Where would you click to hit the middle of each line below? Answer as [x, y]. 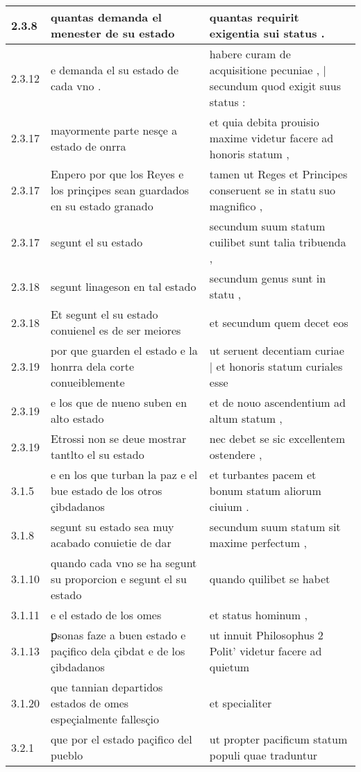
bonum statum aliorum [265, 490]
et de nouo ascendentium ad [277, 402]
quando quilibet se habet [270, 579]
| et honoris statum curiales [276, 366]
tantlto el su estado [97, 454]
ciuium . [229, 506]
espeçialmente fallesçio [105, 719]
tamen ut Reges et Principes [278, 174]
